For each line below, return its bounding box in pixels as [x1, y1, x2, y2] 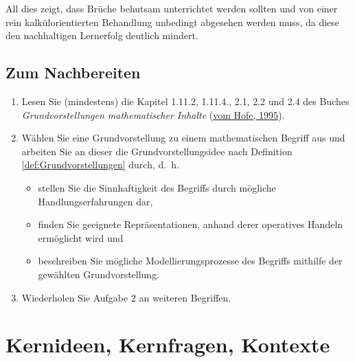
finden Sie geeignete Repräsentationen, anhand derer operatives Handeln [38, 217, 343, 231]
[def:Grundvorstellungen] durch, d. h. [21, 157, 179, 172]
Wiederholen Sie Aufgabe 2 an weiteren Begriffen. [21, 290, 231, 304]
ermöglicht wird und [38, 230, 124, 245]
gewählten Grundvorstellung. [38, 267, 160, 281]
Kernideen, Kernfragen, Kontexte [5, 330, 330, 359]
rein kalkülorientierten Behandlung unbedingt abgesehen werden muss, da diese [5, 14, 340, 29]
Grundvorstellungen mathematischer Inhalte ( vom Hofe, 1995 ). [21, 107, 285, 122]
